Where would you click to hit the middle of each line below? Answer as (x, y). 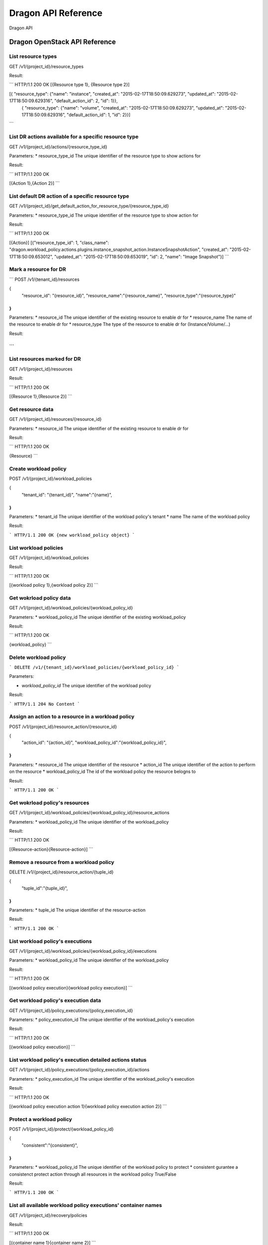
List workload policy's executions (50, 941)
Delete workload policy (38, 657)
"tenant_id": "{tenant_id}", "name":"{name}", (67, 495)
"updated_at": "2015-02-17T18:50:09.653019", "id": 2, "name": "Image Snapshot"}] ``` (142, 256)
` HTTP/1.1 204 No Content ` (45, 704)
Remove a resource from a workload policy (62, 862)
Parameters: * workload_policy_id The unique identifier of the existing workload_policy (98, 617)
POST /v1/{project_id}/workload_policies (50, 479)
